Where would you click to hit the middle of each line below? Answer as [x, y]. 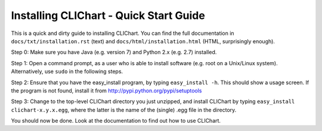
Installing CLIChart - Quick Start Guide [108, 15]
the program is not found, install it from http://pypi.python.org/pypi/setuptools [106, 90]
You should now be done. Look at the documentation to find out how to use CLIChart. [116, 121]
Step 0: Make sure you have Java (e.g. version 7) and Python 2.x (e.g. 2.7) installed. [114, 52]
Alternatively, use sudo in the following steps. [67, 72]
